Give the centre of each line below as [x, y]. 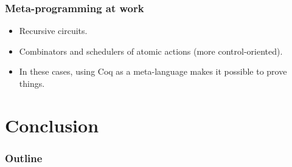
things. [32, 83]
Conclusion [52, 125]
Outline [24, 158]
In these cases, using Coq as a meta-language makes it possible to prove [153, 71]
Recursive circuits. [53, 31]
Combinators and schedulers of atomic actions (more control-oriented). [151, 51]
